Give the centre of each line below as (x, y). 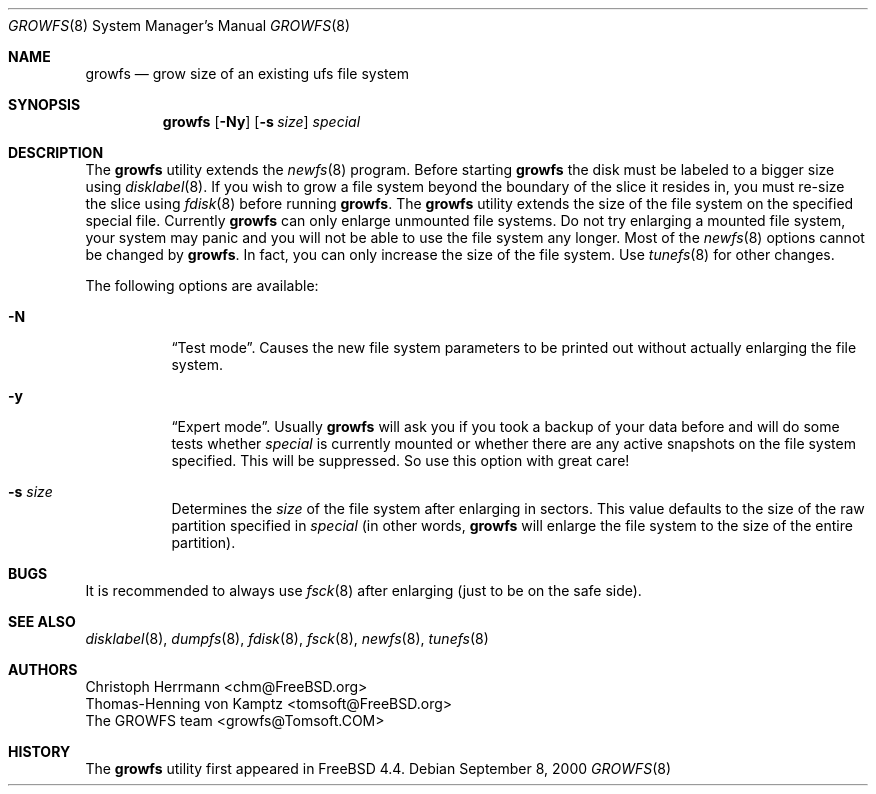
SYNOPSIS (44, 104)
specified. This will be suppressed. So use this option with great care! (400, 460)
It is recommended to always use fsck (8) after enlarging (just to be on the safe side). (363, 590)
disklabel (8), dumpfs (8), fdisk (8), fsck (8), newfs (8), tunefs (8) (287, 638)
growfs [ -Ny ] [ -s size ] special (261, 121)
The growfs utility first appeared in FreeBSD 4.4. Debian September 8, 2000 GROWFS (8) (378, 768)
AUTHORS (43, 669)
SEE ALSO (42, 621)
